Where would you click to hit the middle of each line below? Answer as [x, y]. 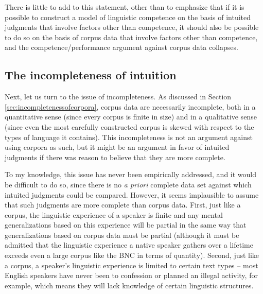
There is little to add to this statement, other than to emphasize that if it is [125, 7]
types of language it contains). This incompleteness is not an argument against [129, 137]
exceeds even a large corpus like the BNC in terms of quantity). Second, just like [132, 255]
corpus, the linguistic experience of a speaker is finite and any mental [114, 214]
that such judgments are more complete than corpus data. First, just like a [123, 205]
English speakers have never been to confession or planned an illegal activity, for [131, 275]
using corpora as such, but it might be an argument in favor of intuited [117, 147]
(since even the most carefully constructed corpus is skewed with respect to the [129, 126]
